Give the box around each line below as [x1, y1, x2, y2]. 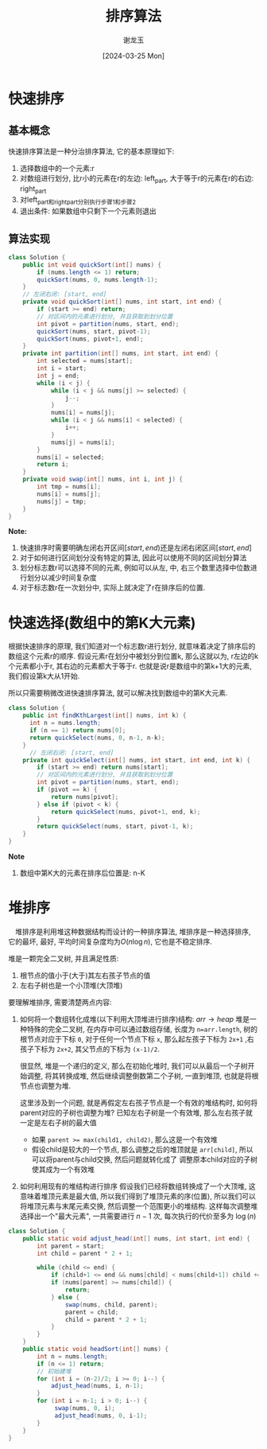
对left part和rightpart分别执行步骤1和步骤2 [19, 195, 137, 207]
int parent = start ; [37, 1242, 105, 1250]
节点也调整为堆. [19, 1081, 72, 1090]
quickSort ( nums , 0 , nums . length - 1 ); [37, 275, 158, 283]
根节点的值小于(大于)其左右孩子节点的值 [19, 970, 151, 980]
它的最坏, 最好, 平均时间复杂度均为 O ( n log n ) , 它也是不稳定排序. [8, 937, 213, 946]
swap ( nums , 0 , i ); [54, 1404, 115, 1412]
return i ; [37, 461, 69, 469]
